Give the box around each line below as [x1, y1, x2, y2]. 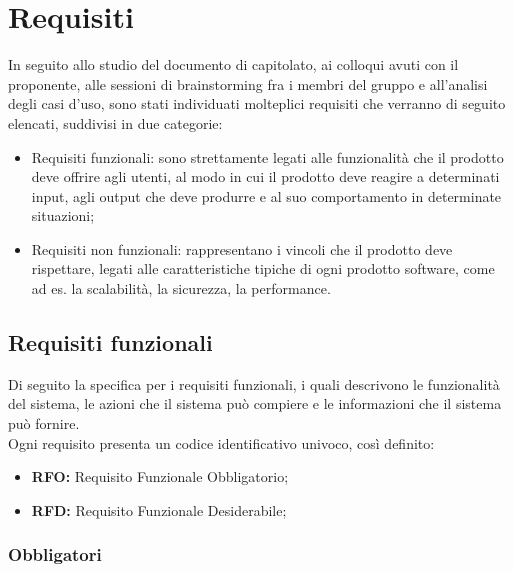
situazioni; [31, 205, 95, 226]
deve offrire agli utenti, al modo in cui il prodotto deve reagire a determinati [31, 166, 500, 187]
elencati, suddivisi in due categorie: [8, 112, 223, 133]
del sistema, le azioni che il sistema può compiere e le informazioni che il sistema [8, 393, 502, 414]
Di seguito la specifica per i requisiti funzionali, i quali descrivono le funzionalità [8, 373, 500, 394]
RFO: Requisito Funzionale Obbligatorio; [31, 466, 289, 487]
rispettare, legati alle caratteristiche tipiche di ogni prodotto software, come [31, 258, 495, 279]
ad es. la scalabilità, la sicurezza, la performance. [31, 278, 331, 299]
